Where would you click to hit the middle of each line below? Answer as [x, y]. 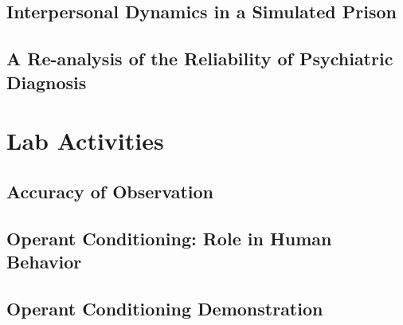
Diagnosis [47, 82]
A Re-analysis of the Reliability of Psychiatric [200, 59]
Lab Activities [85, 141]
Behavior [44, 261]
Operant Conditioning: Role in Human [169, 238]
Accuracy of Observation [110, 191]
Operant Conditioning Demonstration [165, 308]
